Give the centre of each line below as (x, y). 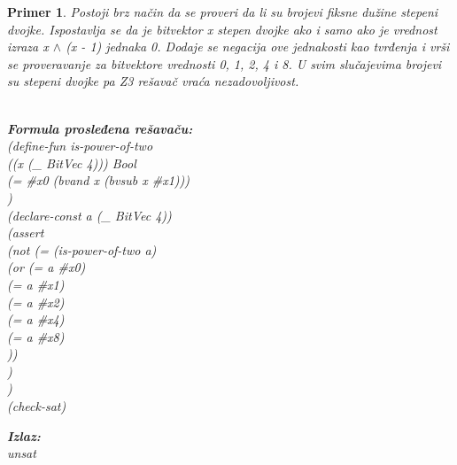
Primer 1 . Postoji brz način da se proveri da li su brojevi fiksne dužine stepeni (223, 12)
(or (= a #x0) (46, 267)
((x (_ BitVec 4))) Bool (72, 163)
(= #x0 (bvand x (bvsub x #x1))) (98, 180)
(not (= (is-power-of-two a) (82, 249)
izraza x (28, 46)
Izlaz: (24, 435)
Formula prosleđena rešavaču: (100, 128)
